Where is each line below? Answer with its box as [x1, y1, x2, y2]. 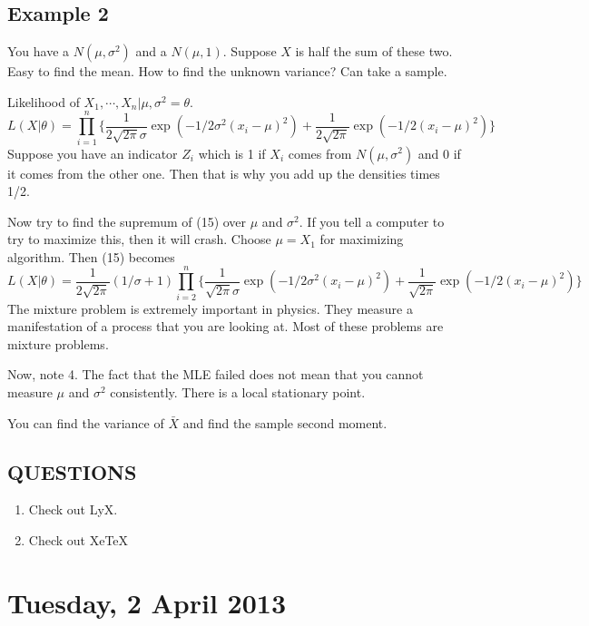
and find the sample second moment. [182, 413, 388, 432]
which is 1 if [198, 143, 266, 162]
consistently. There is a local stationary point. [110, 382, 366, 401]
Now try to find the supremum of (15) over [7, 211, 247, 230]
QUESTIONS [7, 457, 137, 485]
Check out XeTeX [28, 530, 129, 549]
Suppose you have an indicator [7, 143, 178, 162]
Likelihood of [7, 92, 80, 111]
